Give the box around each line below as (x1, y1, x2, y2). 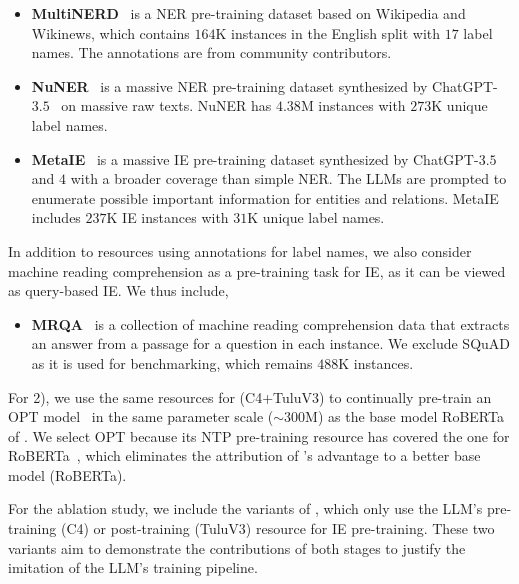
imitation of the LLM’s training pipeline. (8, 557, 258, 578)
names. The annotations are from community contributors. (31, 42, 392, 63)
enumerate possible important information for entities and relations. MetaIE (31, 187, 499, 208)
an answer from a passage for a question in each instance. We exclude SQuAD (31, 333, 511, 354)
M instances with (300, 95, 406, 116)
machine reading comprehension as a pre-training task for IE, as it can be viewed (8, 260, 506, 281)
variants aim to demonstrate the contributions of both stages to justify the (8, 537, 466, 558)
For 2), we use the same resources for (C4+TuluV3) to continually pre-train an (8, 386, 492, 407)
